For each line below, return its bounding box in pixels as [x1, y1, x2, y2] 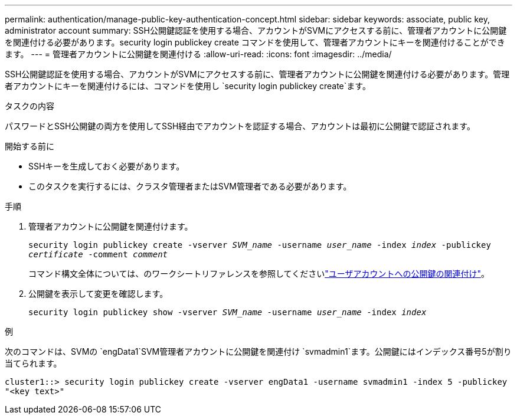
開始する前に [5, 141, 54, 151]
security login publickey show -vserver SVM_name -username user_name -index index [28, 307, 427, 317]
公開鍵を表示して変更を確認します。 [28, 289, 168, 299]
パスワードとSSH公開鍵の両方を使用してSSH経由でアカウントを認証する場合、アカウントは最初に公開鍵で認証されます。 [5, 121, 475, 131]
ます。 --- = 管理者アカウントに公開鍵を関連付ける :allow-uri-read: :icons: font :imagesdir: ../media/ [5, 49, 392, 59]
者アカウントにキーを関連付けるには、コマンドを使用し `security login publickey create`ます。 [5, 81, 371, 91]
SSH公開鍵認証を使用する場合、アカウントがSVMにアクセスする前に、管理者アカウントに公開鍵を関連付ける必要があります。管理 [5, 69, 510, 79]
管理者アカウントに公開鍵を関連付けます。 [28, 221, 193, 231]
